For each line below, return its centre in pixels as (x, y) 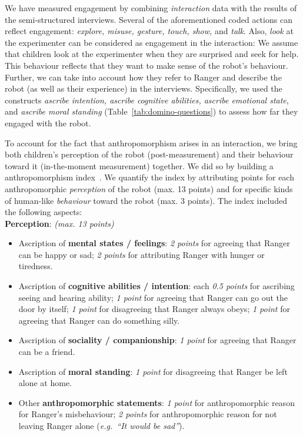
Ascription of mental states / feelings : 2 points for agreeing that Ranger (154, 243)
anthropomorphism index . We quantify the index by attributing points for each (149, 177)
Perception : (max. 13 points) (59, 223)
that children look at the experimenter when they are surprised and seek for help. (152, 54)
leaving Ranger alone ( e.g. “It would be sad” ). (101, 425)
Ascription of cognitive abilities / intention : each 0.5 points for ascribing (157, 286)
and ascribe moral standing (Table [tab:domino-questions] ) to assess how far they (151, 111)
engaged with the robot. (48, 123)
